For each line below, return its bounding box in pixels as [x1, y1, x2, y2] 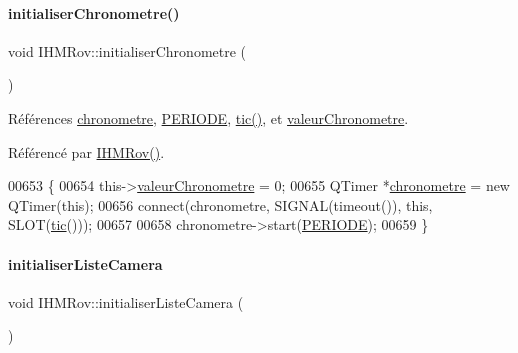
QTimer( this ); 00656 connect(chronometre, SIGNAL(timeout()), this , [8, 194, 433, 215]
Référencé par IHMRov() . [8, 141, 165, 162]
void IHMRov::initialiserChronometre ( [8, 40, 247, 61]
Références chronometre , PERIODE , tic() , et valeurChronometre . [8, 107, 409, 128]
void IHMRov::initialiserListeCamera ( [8, 291, 244, 312]
